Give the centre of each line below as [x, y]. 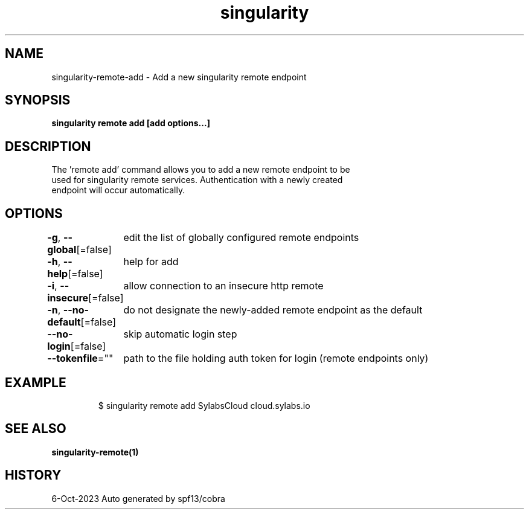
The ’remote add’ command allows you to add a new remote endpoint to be [201, 170]
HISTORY [33, 475]
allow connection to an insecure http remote [223, 286]
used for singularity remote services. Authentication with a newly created [197, 180]
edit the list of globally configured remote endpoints [241, 238]
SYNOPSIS [38, 100]
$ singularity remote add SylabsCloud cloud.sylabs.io [204, 405]
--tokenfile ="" [80, 358]
